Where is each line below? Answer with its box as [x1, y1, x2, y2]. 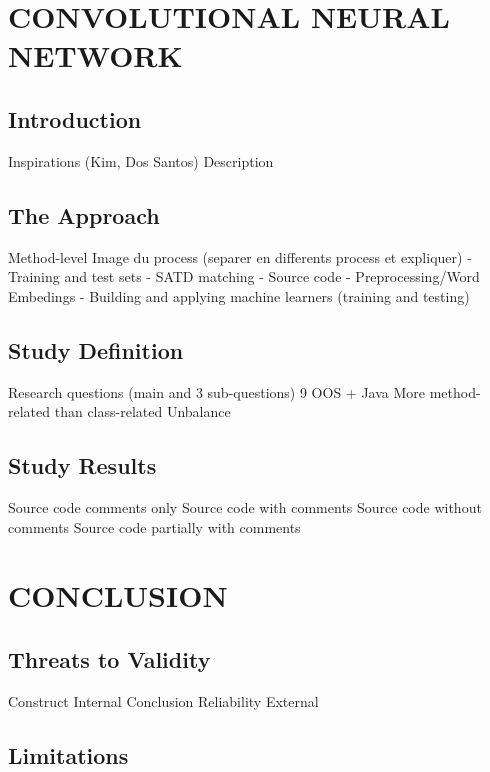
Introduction [8, 103, 142, 134]
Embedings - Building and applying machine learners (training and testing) [8, 285, 470, 306]
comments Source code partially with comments [8, 516, 301, 537]
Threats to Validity [8, 643, 211, 674]
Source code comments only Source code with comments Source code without [8, 496, 482, 517]
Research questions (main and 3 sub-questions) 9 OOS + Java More [8, 381, 426, 402]
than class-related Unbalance [54, 401, 231, 422]
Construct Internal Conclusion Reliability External [8, 690, 319, 711]
